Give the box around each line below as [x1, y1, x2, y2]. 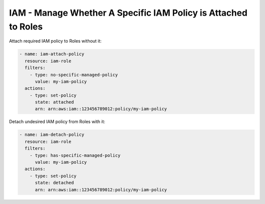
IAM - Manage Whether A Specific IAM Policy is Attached [9, 7, 248, 18]
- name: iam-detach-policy [19, 132, 84, 137]
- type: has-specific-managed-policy [29, 153, 121, 158]
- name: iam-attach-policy [19, 51, 84, 57]
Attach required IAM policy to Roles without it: [9, 38, 102, 44]
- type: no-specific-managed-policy [29, 72, 118, 77]
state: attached [35, 100, 74, 105]
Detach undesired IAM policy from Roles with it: [9, 119, 106, 125]
